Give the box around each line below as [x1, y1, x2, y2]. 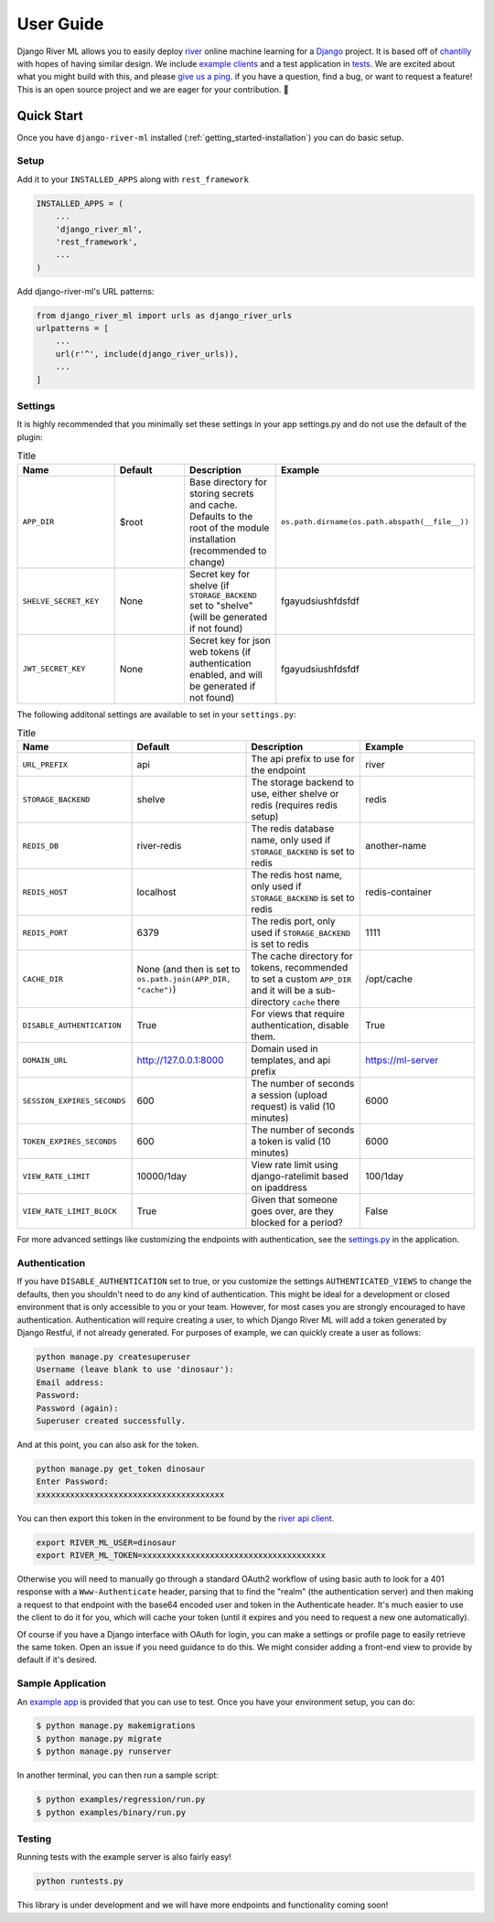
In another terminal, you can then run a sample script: [16, 1770, 220, 1781]
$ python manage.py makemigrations [36, 1721, 196, 1731]
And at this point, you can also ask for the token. [16, 1439, 199, 1450]
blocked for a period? [251, 1217, 343, 1229]
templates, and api [251, 1054, 331, 1067]
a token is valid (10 [251, 1135, 331, 1148]
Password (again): [36, 1402, 119, 1413]
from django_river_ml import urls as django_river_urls [36, 310, 293, 320]
